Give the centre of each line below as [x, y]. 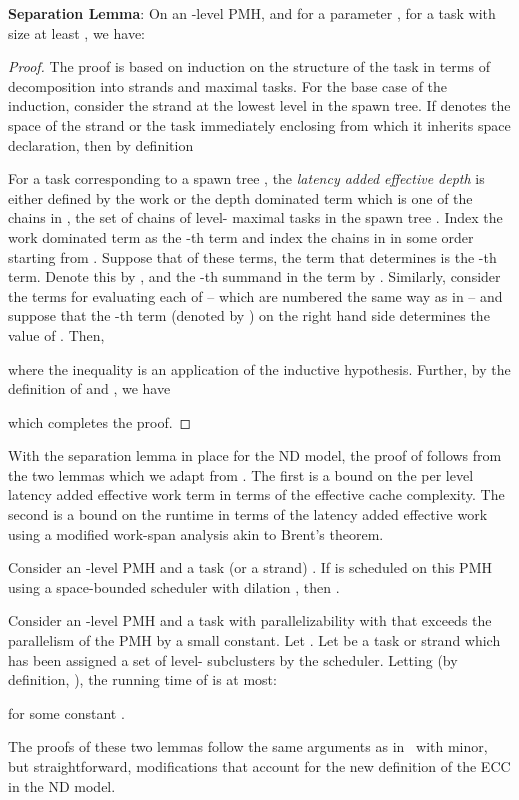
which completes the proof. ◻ [100, 421]
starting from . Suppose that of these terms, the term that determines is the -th [252, 256]
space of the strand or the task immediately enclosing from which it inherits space [259, 124]
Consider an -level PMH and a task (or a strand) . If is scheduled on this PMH [250, 567]
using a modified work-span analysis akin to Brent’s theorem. [196, 533]
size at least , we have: [76, 32]
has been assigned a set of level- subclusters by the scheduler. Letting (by [233, 659]
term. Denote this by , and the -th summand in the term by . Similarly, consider [254, 276]
